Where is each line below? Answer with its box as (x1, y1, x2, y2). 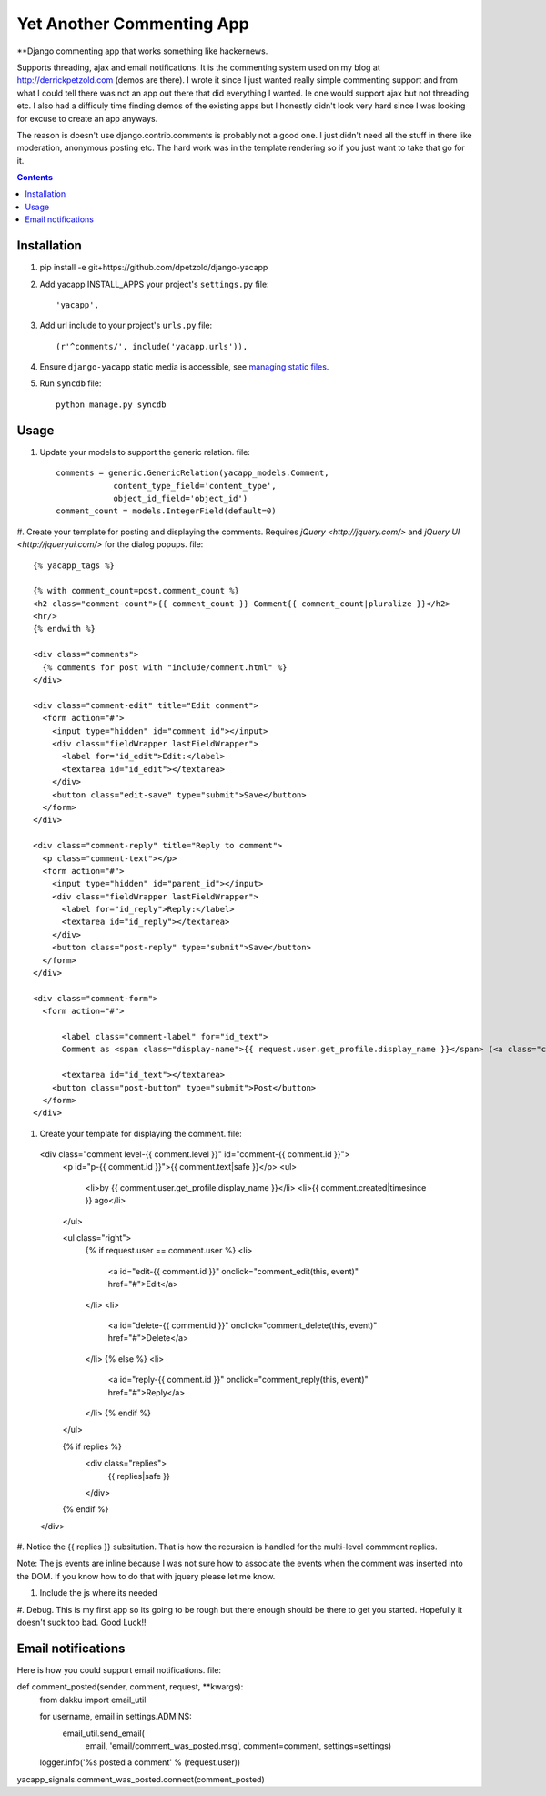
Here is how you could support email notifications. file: (16, 1664, 222, 1675)
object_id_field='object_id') (113, 492, 248, 503)
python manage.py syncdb (56, 399, 167, 410)
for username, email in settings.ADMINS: (39, 1711, 192, 1722)
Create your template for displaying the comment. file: (39, 1128, 243, 1139)
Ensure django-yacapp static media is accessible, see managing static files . (39, 361, 329, 372)
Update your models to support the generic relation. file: (39, 446, 250, 457)
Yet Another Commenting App (16, 14, 249, 34)
